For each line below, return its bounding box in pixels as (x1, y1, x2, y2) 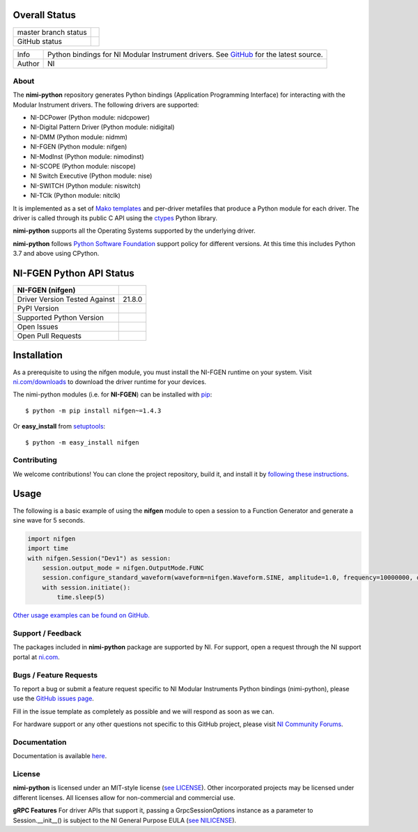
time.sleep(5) (56, 593, 105, 601)
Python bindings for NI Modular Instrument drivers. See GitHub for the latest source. (47, 49, 323, 59)
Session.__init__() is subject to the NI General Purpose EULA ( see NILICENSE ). (13, 816, 237, 824)
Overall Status (13, 9, 76, 21)
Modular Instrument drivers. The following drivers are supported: (13, 100, 199, 109)
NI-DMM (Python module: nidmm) (30, 132, 128, 141)
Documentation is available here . (13, 752, 107, 760)
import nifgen (27, 534, 76, 543)
